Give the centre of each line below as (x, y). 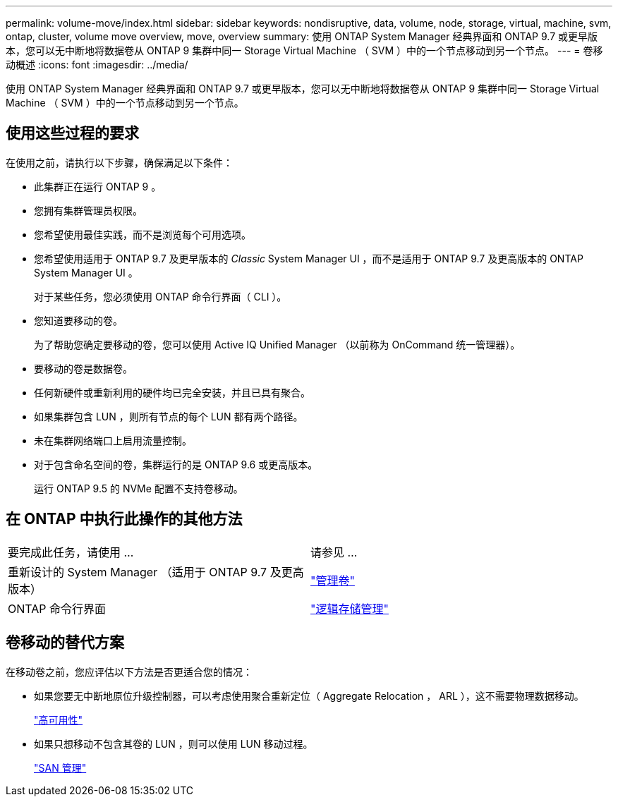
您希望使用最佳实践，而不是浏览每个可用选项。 (143, 234)
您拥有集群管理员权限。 (88, 210)
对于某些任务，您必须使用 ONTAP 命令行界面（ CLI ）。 (160, 296)
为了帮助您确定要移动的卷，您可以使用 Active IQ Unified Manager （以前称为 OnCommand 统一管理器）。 (277, 344)
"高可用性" (59, 719)
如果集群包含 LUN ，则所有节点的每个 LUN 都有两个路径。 (169, 416)
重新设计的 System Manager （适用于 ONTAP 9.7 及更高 (156, 572)
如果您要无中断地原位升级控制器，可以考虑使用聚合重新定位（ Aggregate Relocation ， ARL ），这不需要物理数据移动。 (309, 695)
